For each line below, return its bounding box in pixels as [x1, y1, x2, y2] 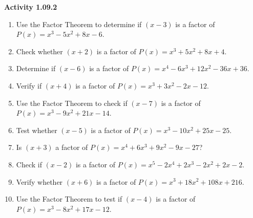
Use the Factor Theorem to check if [16, 97, 128, 108]
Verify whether [16, 176, 63, 187]
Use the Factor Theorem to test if [16, 193, 122, 204]
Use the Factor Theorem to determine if [16, 18, 142, 29]
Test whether [16, 124, 57, 135]
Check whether [16, 46, 63, 56]
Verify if [16, 80, 42, 91]
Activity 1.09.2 [4, 2, 57, 12]
